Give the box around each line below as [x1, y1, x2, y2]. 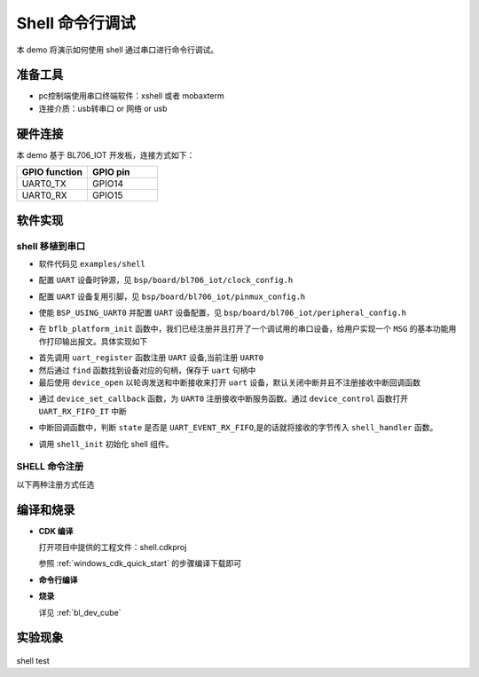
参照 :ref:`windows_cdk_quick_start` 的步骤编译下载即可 [38, 558, 242, 569]
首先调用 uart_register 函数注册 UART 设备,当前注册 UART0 [38, 352, 264, 363]
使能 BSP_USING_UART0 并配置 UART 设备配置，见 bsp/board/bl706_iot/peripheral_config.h [38, 307, 407, 319]
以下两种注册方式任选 [16, 479, 95, 490]
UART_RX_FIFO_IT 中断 [38, 405, 128, 416]
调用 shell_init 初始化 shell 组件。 [38, 438, 174, 449]
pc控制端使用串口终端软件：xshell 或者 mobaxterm [38, 91, 225, 101]
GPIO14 [91, 177, 124, 190]
